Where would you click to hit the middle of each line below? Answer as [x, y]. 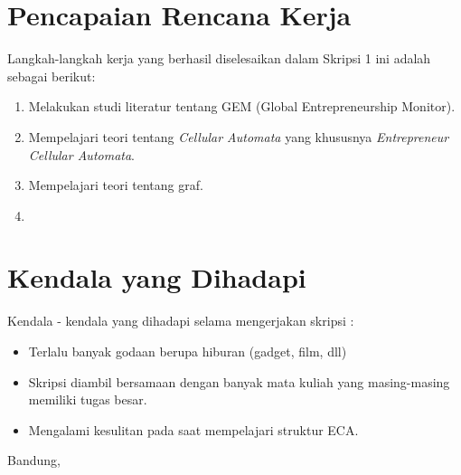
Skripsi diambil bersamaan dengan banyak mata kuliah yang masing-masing [239, 381]
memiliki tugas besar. [88, 399]
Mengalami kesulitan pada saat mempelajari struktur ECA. [193, 429]
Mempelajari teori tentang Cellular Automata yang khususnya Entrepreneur [239, 136]
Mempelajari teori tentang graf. [116, 185]
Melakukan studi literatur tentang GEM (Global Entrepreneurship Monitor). [242, 106]
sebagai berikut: [52, 76]
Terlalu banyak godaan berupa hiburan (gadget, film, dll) [188, 351]
